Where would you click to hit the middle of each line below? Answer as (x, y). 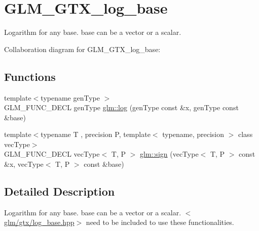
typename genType (70, 97)
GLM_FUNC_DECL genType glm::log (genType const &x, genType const (121, 107)
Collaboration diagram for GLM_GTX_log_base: (82, 49)
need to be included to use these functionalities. (160, 222)
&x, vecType (24, 164)
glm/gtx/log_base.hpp (39, 222)
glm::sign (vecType (169, 154)
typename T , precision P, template (96, 134)
